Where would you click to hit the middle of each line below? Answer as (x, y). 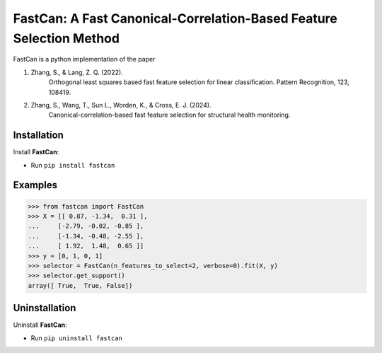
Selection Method (66, 38)
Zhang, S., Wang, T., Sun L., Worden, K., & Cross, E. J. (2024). (121, 105)
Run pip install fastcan (73, 165)
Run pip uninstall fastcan (77, 338)
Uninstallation (45, 308)
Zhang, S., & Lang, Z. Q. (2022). (77, 72)
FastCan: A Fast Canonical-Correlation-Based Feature (175, 18)
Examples (35, 185)
